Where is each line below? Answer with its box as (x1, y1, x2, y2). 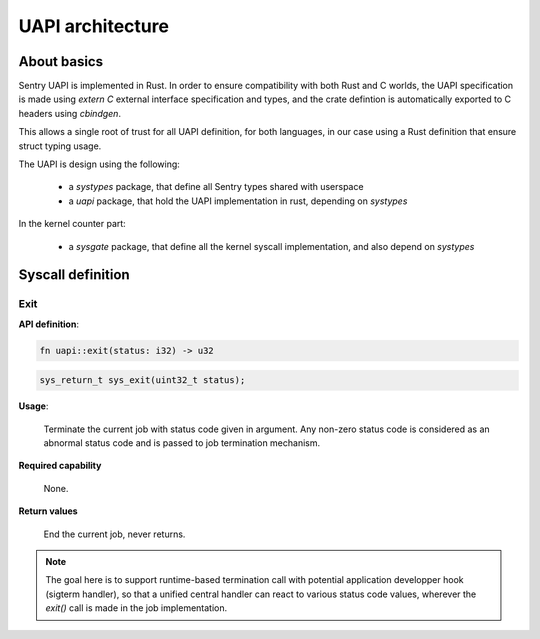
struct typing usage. (18, 140, 102, 152)
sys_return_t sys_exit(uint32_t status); (39, 375, 246, 386)
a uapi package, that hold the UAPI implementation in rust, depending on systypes (68, 195, 408, 207)
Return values (18, 505, 79, 517)
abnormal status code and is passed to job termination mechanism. (43, 437, 321, 449)
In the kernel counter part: (18, 218, 127, 230)
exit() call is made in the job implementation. (45, 602, 228, 614)
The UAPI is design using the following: (18, 158, 180, 170)
